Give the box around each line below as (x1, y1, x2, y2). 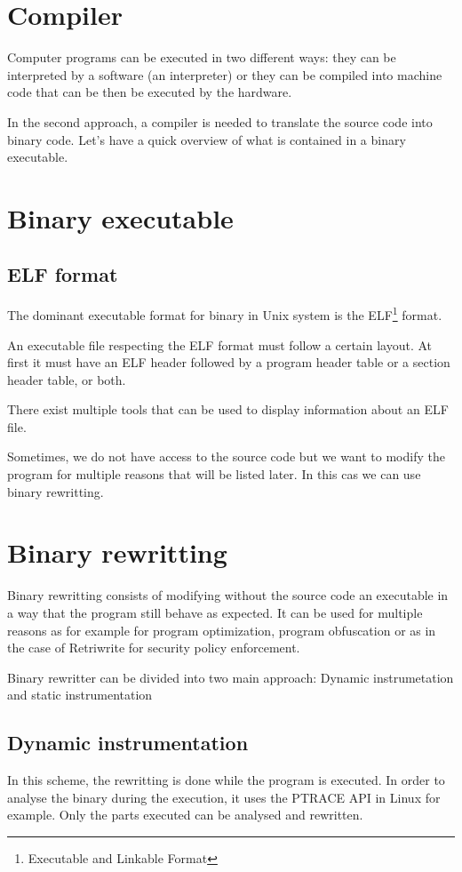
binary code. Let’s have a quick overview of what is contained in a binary (7, 130, 406, 148)
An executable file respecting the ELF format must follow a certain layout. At (7, 335, 433, 354)
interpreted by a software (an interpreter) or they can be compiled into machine (7, 65, 442, 84)
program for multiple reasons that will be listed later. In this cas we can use (7, 465, 421, 484)
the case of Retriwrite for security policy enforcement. (7, 638, 300, 657)
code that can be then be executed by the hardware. (7, 83, 292, 101)
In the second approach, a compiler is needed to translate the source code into (7, 112, 433, 131)
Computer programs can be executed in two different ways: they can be (7, 48, 396, 67)
